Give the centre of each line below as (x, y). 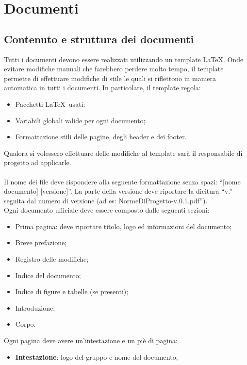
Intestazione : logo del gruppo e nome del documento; (97, 357)
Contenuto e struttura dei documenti (99, 39)
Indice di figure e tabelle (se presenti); (72, 291)
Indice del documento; (48, 275)
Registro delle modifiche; (52, 259)
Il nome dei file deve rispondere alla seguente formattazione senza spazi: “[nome (122, 181)
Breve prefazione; (41, 242)
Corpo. (25, 324)
